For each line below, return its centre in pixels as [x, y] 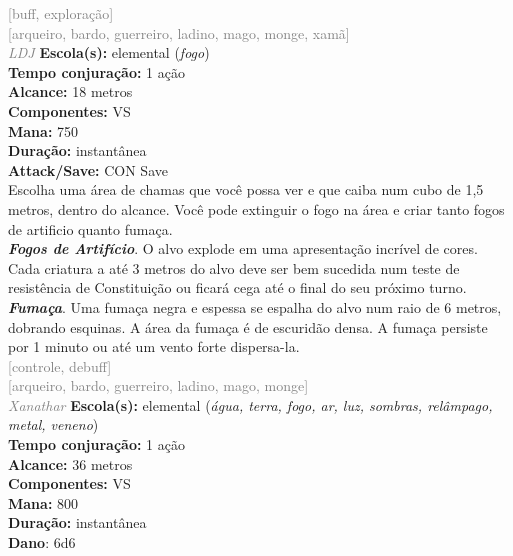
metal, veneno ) [53, 424]
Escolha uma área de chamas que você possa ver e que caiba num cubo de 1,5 [246, 189]
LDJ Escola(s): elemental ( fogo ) [109, 52]
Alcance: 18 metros [70, 91]
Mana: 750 [43, 130]
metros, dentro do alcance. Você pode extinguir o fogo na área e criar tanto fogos [256, 208]
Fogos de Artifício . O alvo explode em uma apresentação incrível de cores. [243, 248]
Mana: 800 [43, 502]
